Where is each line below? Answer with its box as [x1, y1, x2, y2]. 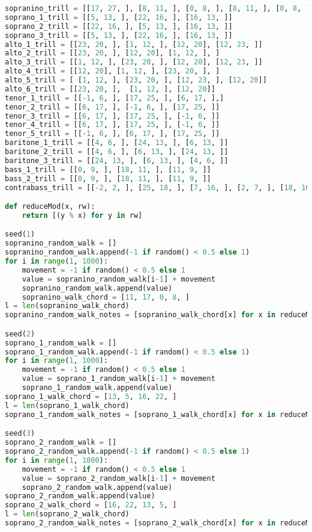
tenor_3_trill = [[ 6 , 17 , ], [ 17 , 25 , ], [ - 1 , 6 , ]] [5, 111, 220, 120]
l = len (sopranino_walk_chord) [5, 302, 130, 311]
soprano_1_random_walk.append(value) [22, 383, 173, 392]
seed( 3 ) [5, 429, 35, 438]
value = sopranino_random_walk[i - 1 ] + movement [22, 274, 215, 283]
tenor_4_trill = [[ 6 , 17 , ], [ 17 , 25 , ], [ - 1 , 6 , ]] [5, 120, 220, 129]
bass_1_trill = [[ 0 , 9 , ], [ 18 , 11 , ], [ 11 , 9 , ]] [5, 165, 211, 174]
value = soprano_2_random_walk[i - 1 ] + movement [22, 474, 215, 483]
